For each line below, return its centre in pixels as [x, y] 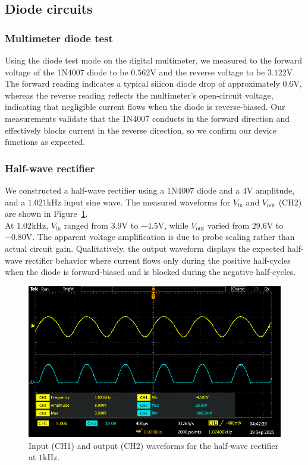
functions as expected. [45, 142]
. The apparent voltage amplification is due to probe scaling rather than [164, 237]
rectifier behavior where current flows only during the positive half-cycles [158, 260]
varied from [229, 225]
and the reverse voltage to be [212, 72]
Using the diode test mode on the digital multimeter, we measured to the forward [154, 60]
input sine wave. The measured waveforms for [147, 202]
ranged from [86, 225]
